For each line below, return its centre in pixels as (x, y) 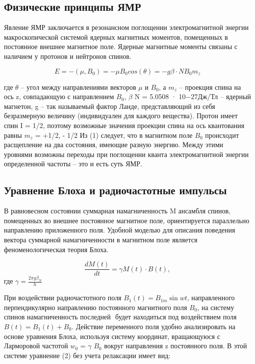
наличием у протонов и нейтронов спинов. (68, 56)
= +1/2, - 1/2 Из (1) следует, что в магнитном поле (114, 135)
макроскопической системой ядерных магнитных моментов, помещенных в (116, 37)
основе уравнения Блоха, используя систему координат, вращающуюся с (112, 336)
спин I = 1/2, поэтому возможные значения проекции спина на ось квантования (124, 125)
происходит (222, 135)
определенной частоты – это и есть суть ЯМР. (73, 164)
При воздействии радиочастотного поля (63, 298)
